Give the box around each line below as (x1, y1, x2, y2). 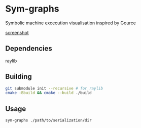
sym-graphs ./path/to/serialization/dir (5, 118, 92, 123)
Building (5, 72, 32, 81)
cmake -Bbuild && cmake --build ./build (5, 91, 92, 96)
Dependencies (5, 44, 52, 53)
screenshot (5, 29, 29, 35)
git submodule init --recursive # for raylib (5, 86, 103, 91)
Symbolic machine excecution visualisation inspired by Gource (5, 20, 136, 26)
